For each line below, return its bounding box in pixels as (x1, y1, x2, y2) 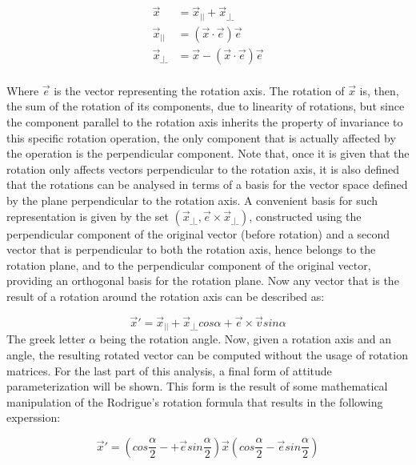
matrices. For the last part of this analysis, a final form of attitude (6, 362, 332, 379)
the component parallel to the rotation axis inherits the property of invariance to (6, 114, 403, 130)
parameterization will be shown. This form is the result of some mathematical (6, 378, 388, 395)
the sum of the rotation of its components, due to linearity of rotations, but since (6, 98, 405, 114)
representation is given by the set (6, 207, 169, 224)
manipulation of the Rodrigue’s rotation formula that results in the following (6, 393, 383, 410)
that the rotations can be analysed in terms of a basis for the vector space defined (6, 176, 408, 193)
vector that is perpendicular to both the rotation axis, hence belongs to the (6, 241, 376, 258)
